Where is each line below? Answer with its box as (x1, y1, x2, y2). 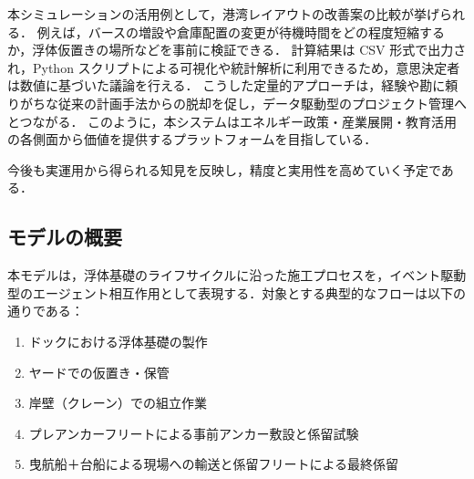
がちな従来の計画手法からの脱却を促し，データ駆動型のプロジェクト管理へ (19, 93, 467, 112)
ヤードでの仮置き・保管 (28, 362, 170, 381)
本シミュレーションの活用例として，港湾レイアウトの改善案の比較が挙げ (7, 5, 440, 23)
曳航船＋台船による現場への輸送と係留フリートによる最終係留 (28, 454, 398, 474)
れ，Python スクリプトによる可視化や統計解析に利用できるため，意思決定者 (7, 57, 460, 77)
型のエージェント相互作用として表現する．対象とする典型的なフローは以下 (7, 283, 453, 302)
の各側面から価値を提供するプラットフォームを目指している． (7, 130, 377, 149)
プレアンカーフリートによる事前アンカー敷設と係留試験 (28, 423, 359, 443)
